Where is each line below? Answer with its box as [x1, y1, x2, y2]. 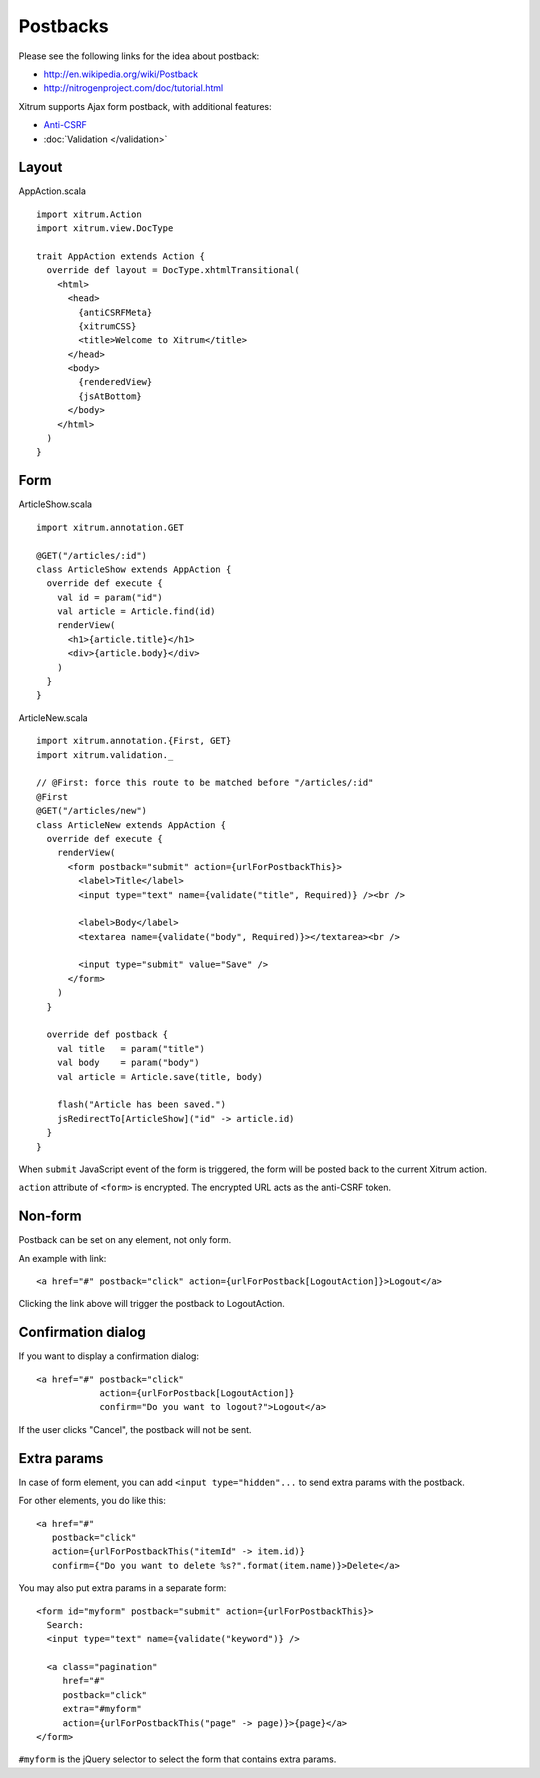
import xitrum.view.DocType [36, 223, 174, 234]
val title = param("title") [56, 1043, 205, 1054]
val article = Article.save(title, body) [56, 1071, 264, 1082]
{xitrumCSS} [78, 320, 137, 332]
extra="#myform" [62, 1703, 142, 1715]
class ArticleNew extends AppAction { [36, 819, 227, 830]
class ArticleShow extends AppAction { [36, 563, 232, 575]
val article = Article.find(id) [56, 606, 216, 617]
